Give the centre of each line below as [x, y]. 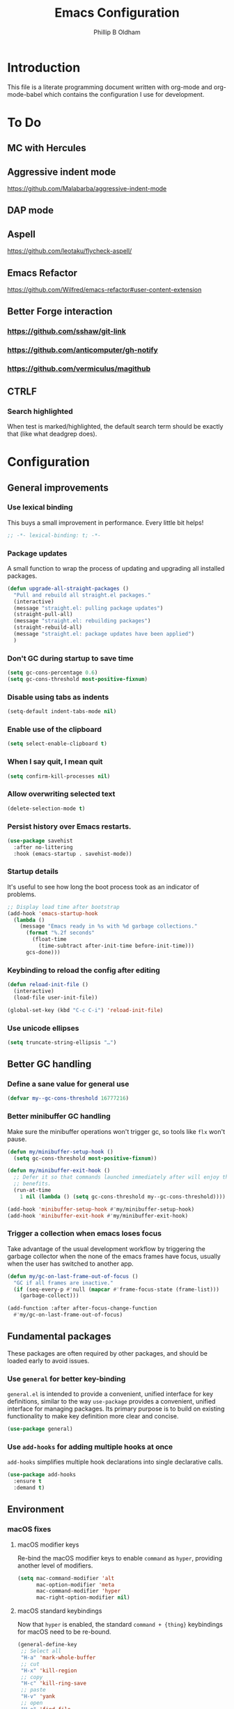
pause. [17, 1139]
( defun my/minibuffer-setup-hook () [60, 1151]
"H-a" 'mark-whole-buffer [58, 1657]
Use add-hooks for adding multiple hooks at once [90, 1446]
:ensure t [28, 1481]
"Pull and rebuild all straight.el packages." [82, 595]
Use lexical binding [40, 507]
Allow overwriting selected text [61, 794]
